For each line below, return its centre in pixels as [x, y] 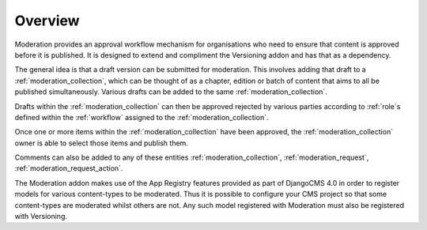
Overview [47, 21]
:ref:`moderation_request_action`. [69, 168]
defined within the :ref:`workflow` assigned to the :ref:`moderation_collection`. [142, 117]
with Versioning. [41, 217]
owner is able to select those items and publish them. [102, 143]
